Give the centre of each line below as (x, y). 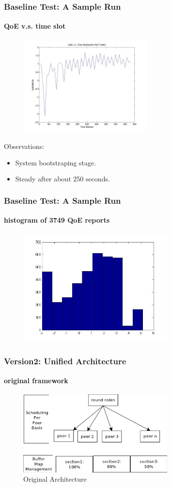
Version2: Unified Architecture (65, 361)
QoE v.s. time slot (35, 26)
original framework (36, 381)
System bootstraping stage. (56, 162)
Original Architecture (55, 479)
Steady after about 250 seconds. (62, 179)
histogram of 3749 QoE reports (57, 220)
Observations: (24, 146)
